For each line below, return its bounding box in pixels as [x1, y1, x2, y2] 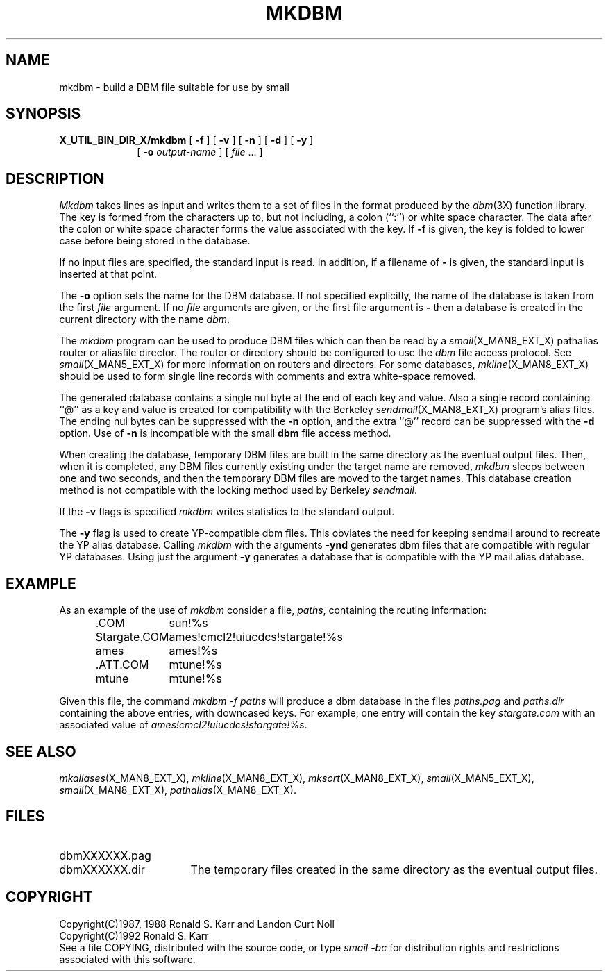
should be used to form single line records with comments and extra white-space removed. [59, 370, 477, 383]
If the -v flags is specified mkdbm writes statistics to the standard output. [59, 506, 395, 518]
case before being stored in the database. [59, 235, 251, 247]
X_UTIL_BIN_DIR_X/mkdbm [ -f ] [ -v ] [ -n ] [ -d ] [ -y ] [59, 134, 314, 147]
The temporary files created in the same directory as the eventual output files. [190, 862, 598, 876]
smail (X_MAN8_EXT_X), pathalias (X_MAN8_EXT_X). [59, 783, 297, 796]
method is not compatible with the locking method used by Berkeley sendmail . [59, 484, 418, 496]
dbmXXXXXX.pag [59, 848, 151, 862]
